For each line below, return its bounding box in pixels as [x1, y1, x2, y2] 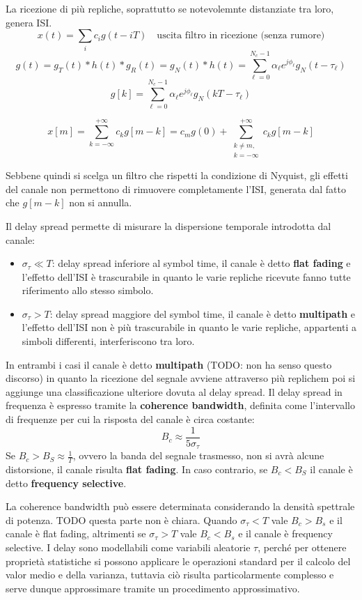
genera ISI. [6, 15, 52, 29]
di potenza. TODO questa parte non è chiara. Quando [6, 512, 237, 527]
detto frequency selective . [6, 475, 127, 490]
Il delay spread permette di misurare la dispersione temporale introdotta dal [6, 218, 331, 233]
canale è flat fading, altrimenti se [6, 526, 146, 541]
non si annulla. [69, 195, 132, 210]
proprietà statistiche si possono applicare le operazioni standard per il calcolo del [6, 553, 351, 568]
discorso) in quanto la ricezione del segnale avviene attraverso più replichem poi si [6, 371, 356, 385]
